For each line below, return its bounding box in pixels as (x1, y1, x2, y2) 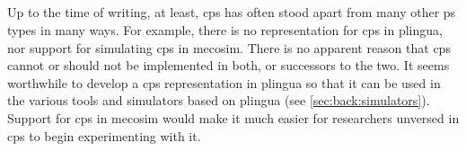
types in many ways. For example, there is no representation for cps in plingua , (7, 20, 443, 39)
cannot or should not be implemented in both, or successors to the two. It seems (7, 56, 450, 75)
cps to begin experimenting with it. (7, 126, 201, 145)
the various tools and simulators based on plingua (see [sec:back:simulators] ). (7, 91, 430, 110)
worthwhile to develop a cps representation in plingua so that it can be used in (7, 73, 441, 92)
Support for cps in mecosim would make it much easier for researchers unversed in (7, 108, 460, 127)
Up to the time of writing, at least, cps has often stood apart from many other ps (7, 3, 456, 22)
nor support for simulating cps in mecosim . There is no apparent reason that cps (7, 38, 451, 57)
